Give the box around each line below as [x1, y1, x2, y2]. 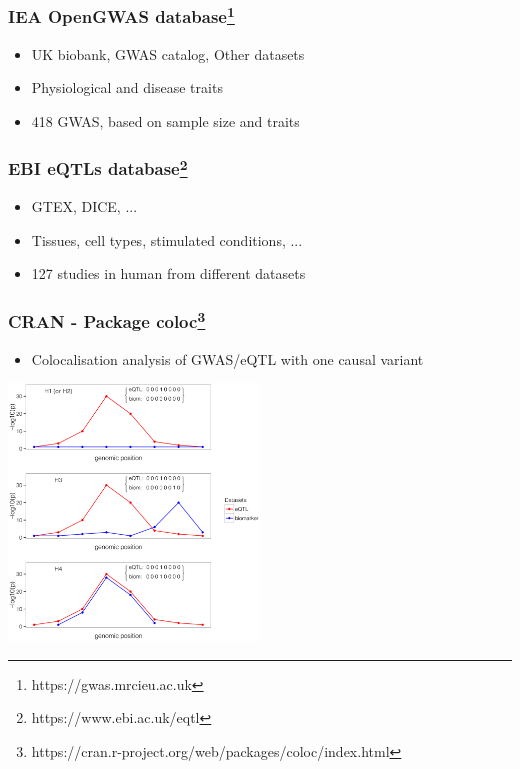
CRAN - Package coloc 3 [8, 306, 206, 334]
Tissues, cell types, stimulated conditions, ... [31, 229, 303, 250]
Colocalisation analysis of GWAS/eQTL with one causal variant [31, 348, 424, 369]
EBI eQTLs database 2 [8, 154, 188, 181]
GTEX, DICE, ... [31, 196, 138, 217]
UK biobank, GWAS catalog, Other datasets [31, 43, 305, 64]
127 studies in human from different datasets [31, 263, 306, 284]
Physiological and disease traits [31, 77, 223, 98]
